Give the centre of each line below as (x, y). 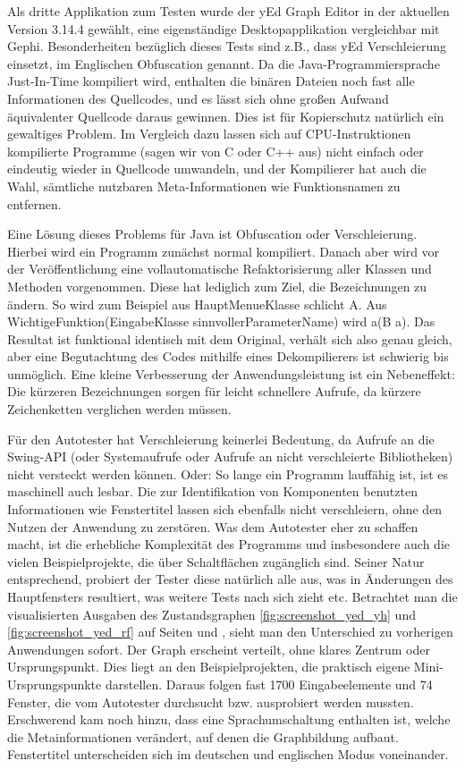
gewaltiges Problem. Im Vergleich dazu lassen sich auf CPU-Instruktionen (209, 134)
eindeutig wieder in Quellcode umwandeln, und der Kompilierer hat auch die (217, 169)
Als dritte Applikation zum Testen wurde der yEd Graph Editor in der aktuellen (228, 11)
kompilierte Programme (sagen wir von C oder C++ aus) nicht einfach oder (216, 151)
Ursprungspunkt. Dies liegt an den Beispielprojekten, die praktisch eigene (209, 667)
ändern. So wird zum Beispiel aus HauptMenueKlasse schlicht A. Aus (197, 304)
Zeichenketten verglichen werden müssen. (119, 409)
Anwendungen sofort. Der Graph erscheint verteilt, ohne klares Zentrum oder (219, 649)
